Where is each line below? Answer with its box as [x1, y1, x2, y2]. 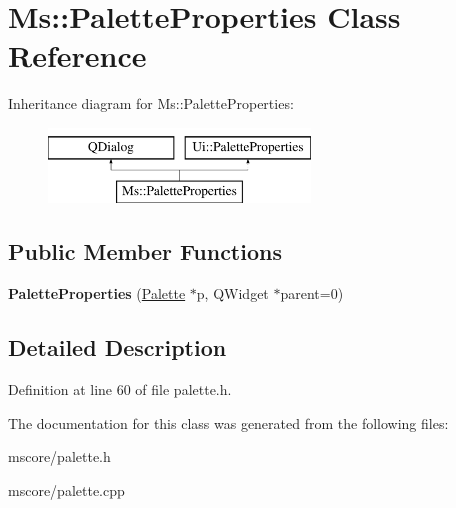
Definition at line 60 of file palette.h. [8, 379, 232, 400]
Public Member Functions [8, 236, 282, 267]
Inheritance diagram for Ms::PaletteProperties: [8, 93, 294, 114]
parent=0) [280, 283, 344, 304]
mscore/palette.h [8, 446, 111, 467]
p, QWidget [196, 283, 269, 304]
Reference [8, 35, 147, 76]
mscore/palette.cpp [8, 479, 125, 500]
